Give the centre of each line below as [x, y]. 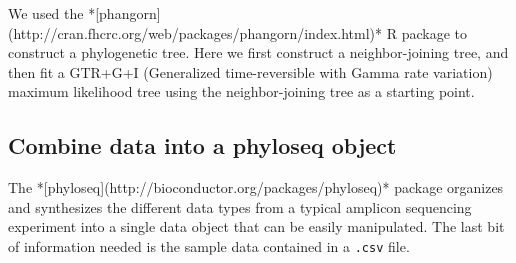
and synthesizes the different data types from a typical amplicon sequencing [240, 206]
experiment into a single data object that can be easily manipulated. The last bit [256, 226]
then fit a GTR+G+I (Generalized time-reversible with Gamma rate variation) [250, 71]
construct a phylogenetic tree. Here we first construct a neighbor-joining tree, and [258, 52]
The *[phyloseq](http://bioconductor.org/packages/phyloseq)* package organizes [256, 187]
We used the [46, 13]
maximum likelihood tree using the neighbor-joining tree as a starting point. [241, 91]
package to [434, 32]
